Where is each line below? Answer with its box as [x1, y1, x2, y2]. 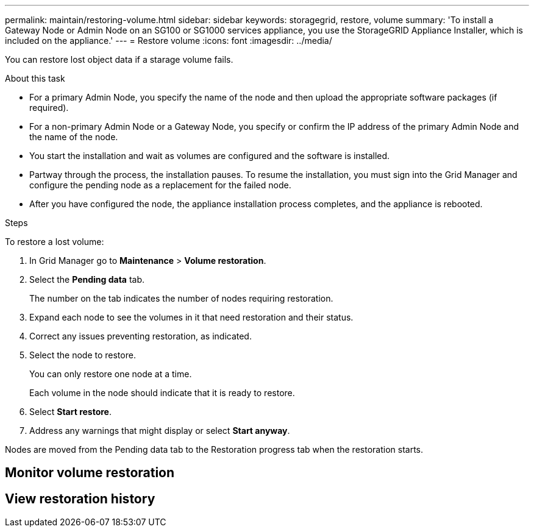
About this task [5, 73, 65, 83]
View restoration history [5, 491, 155, 506]
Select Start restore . [29, 406, 112, 417]
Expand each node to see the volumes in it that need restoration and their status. [29, 312, 354, 322]
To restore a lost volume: [5, 236, 104, 247]
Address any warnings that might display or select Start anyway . [29, 425, 290, 436]
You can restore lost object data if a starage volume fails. [5, 54, 233, 65]
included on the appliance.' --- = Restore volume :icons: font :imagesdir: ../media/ [5, 35, 332, 46]
